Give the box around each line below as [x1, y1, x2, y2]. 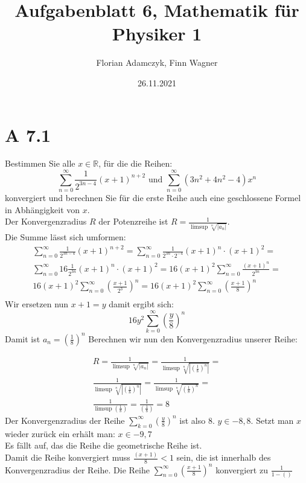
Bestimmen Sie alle [5, 157, 75, 170]
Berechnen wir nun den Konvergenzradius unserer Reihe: [88, 332, 298, 345]
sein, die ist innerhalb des [176, 451, 271, 464]
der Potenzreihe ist [98, 215, 168, 228]
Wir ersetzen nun [5, 298, 69, 310]
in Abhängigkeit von [5, 203, 80, 216]
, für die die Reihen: [98, 157, 173, 170]
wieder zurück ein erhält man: [5, 427, 115, 440]
